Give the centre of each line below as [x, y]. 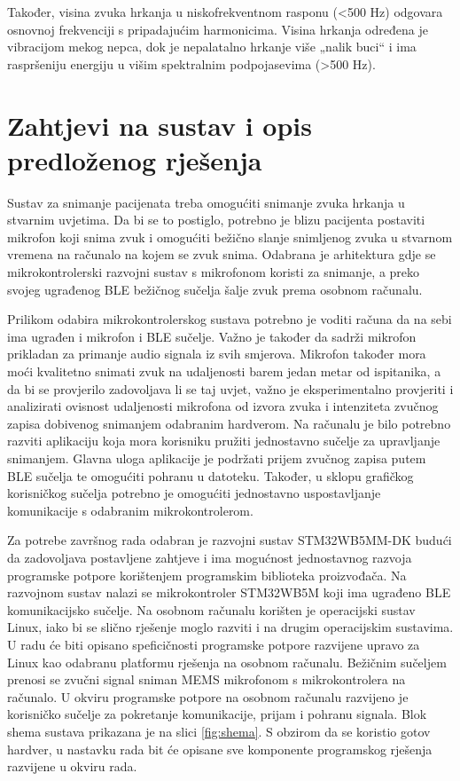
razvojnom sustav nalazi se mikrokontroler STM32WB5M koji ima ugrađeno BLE [229, 592]
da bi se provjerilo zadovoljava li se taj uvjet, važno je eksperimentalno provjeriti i [230, 388]
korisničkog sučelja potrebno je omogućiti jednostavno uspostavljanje [194, 493]
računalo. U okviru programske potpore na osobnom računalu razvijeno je [208, 696]
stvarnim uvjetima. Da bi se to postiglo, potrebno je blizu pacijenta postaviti [216, 220]
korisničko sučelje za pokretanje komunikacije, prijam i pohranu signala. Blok [217, 714]
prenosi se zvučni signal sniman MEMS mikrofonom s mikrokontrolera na [207, 679]
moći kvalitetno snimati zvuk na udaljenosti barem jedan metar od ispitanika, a [224, 371]
